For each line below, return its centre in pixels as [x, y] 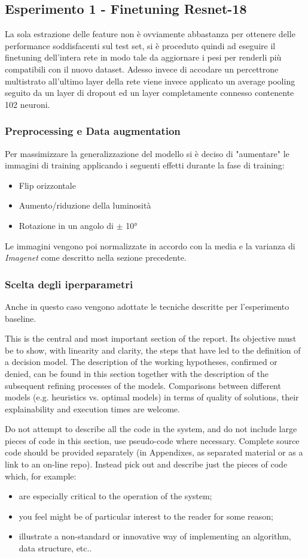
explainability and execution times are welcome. [92, 408]
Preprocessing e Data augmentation [93, 131]
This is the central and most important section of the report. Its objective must [151, 338]
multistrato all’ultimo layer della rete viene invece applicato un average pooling [150, 81]
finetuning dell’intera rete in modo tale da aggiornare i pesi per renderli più [143, 57]
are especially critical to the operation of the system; [115, 496]
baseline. [21, 318]
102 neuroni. [28, 104]
